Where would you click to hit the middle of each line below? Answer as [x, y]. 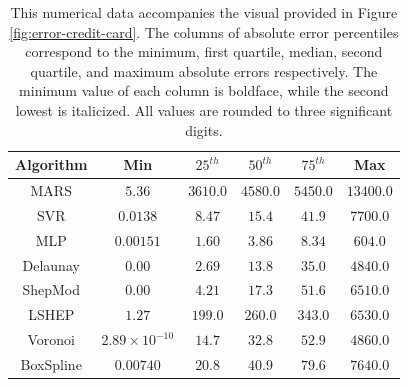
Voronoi [51, 339]
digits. [204, 129]
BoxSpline [51, 363]
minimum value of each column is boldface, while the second [204, 90]
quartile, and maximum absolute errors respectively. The [204, 70]
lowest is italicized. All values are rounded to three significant [204, 109]
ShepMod [51, 289]
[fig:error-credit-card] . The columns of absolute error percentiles [204, 31]
